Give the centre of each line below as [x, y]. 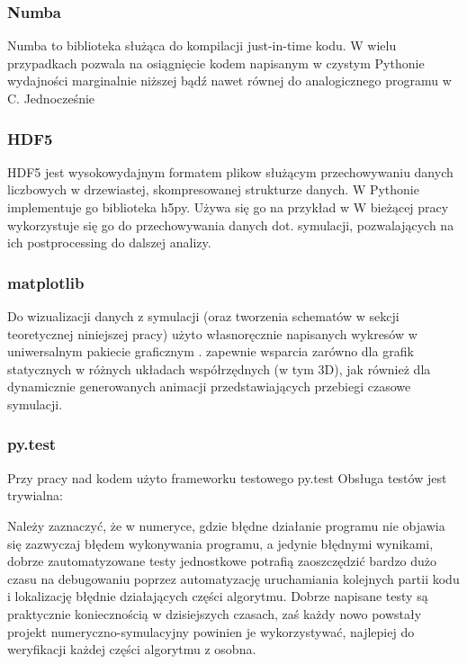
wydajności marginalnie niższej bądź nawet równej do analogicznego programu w [229, 81]
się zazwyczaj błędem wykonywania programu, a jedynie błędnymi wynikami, [220, 543]
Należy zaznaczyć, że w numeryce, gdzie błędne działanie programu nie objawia [226, 525]
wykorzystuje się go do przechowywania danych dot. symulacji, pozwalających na [231, 224]
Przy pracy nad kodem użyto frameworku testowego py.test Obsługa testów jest [227, 477]
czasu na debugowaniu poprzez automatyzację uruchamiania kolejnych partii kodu [233, 578]
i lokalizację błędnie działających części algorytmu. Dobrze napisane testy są [218, 596]
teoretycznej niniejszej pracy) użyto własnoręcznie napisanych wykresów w [212, 333]
